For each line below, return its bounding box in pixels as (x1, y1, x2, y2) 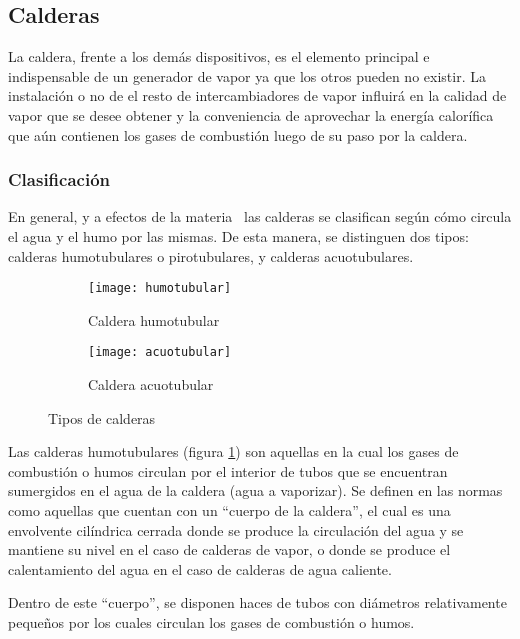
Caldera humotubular (88, 309, 220, 330)
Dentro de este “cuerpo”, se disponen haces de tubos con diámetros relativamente (8, 592, 507, 613)
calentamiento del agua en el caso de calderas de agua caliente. (8, 558, 392, 579)
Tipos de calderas (48, 407, 156, 428)
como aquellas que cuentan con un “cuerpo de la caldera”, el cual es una (8, 500, 451, 521)
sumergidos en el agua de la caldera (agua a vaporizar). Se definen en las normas (8, 480, 503, 501)
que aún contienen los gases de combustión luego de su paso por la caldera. (8, 124, 468, 145)
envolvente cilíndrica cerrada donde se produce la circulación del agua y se (8, 519, 464, 540)
